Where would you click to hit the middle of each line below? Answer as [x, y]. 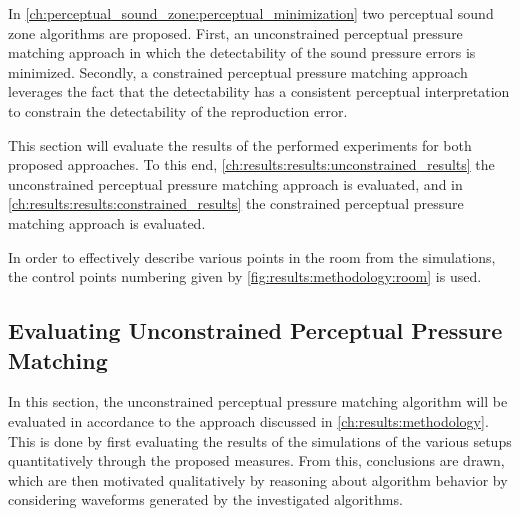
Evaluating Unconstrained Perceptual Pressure [255, 330]
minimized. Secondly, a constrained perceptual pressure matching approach [238, 71]
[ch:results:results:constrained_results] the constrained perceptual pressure [236, 203]
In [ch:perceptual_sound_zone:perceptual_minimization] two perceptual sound [251, 13]
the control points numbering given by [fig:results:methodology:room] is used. [245, 276]
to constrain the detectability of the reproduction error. [178, 110]
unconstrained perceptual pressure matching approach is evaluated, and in [235, 183]
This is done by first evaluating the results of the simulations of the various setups [260, 440]
